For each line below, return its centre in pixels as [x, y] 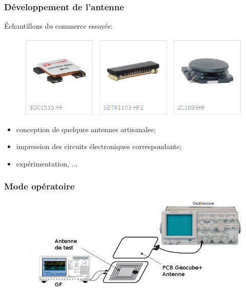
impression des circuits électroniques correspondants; [99, 146]
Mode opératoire [39, 186]
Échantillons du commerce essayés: [58, 26]
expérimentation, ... [47, 163]
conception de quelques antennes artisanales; [86, 129]
